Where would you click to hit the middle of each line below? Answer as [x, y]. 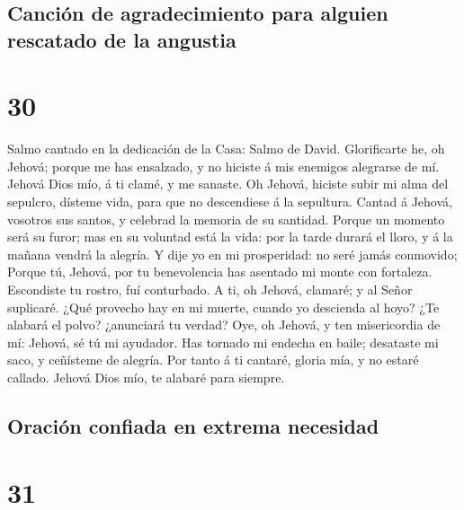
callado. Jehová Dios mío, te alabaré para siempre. [146, 378]
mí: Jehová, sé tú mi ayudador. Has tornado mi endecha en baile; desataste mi [223, 342]
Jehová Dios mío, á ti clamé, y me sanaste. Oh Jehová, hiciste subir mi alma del [228, 184]
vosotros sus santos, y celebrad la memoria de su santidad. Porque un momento [226, 219]
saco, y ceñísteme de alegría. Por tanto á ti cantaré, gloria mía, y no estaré [213, 360]
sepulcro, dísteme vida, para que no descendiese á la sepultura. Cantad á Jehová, [230, 202]
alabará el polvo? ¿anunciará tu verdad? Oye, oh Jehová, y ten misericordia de [224, 325]
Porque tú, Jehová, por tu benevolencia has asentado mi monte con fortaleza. [220, 272]
